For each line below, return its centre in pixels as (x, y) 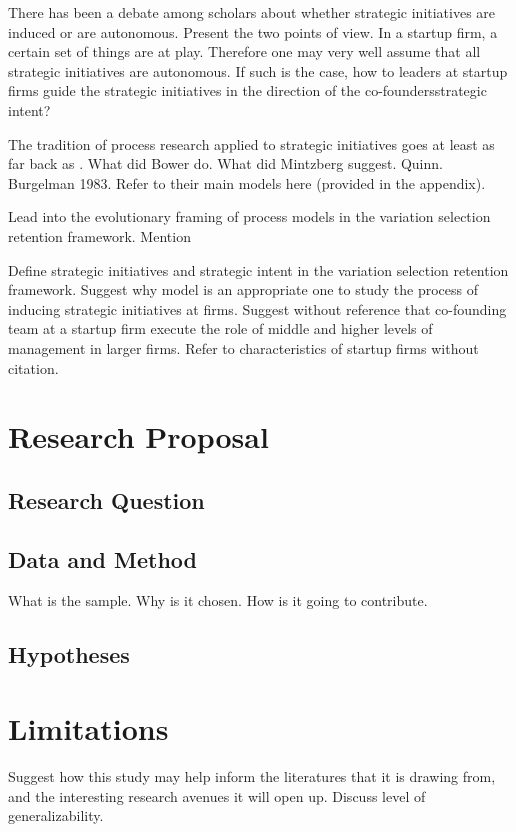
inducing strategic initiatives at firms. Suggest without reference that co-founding (257, 308)
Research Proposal (138, 436)
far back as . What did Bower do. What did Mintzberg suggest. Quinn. (225, 163)
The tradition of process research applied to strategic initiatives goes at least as (251, 143)
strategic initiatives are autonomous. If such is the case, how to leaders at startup (258, 70)
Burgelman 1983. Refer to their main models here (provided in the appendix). (247, 182)
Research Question (106, 499)
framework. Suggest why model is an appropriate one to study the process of (243, 289)
